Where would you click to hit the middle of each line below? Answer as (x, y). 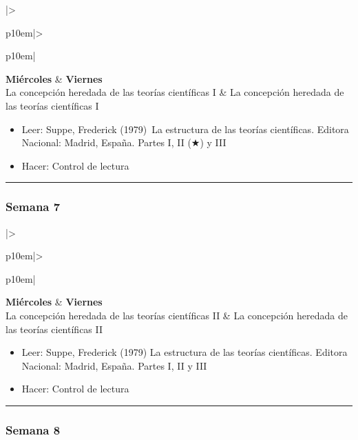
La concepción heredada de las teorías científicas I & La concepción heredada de (175, 92)
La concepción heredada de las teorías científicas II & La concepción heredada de (177, 315)
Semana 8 (33, 429)
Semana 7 (33, 207)
